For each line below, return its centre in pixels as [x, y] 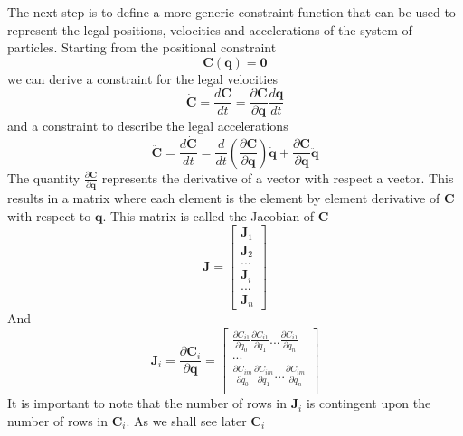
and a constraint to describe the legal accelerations [148, 126]
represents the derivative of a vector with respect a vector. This [278, 177]
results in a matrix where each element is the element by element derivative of [224, 198]
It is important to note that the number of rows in [147, 403]
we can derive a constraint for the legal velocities [142, 78]
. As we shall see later [186, 420]
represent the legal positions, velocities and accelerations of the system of [210, 29]
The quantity [44, 177]
